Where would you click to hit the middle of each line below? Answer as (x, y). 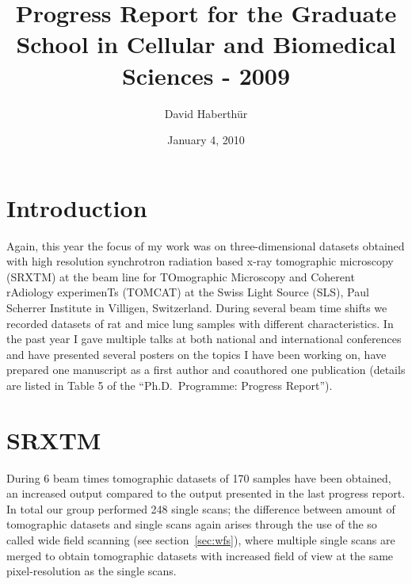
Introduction (77, 207)
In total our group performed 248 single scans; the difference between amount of (201, 508)
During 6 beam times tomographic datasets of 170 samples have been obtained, (199, 477)
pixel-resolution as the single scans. (92, 571)
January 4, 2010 (206, 140)
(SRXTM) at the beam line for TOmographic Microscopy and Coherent (181, 276)
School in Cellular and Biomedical (206, 44)
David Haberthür (206, 113)
